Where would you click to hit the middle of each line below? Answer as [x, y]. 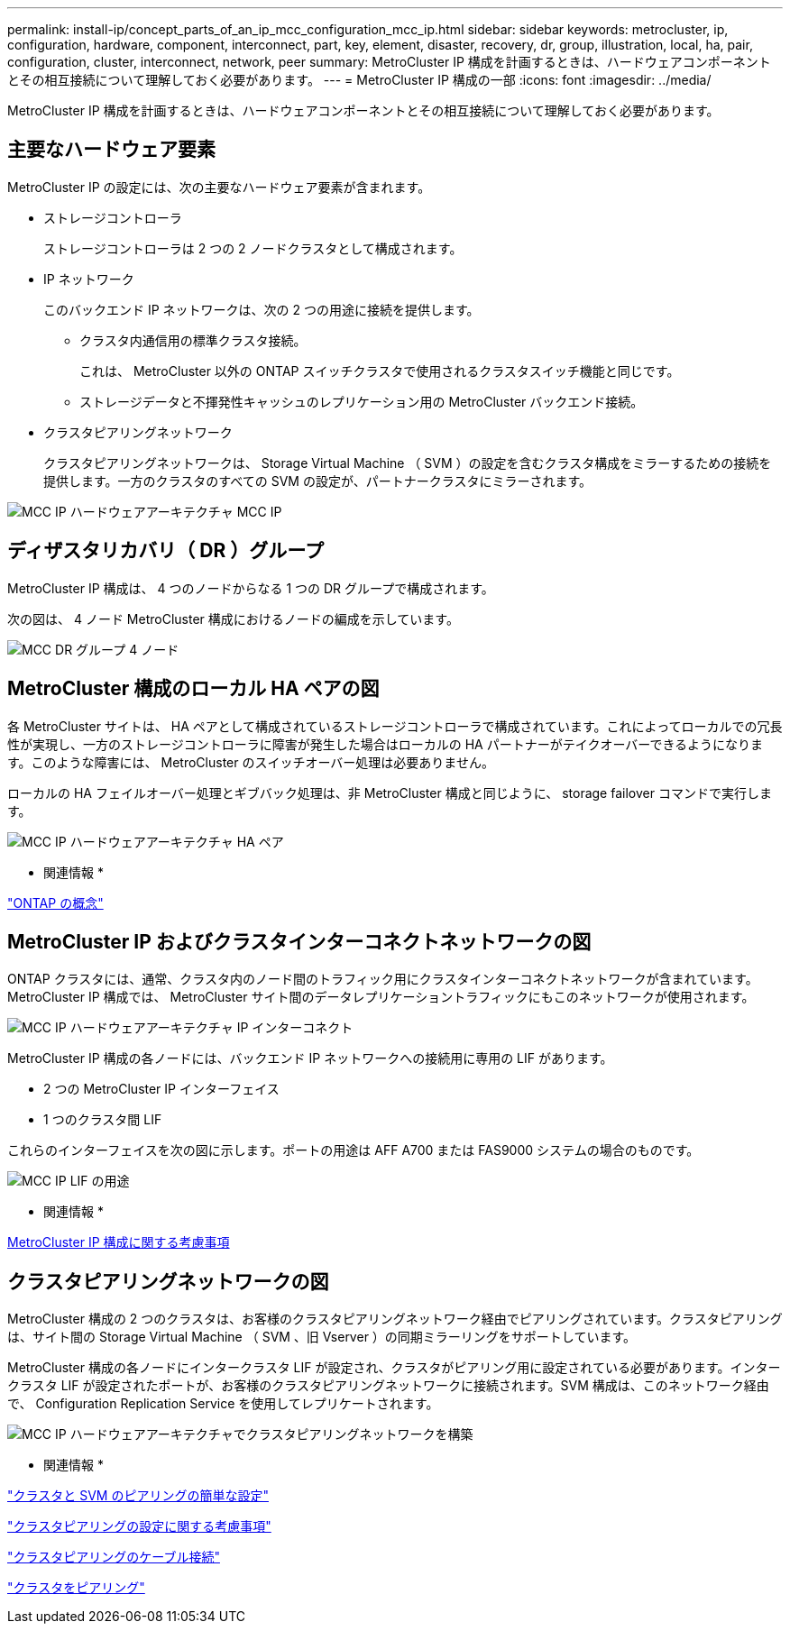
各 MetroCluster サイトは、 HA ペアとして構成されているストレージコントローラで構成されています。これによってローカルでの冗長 [395, 726]
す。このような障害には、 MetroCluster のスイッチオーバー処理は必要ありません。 [251, 762]
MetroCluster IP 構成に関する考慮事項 [119, 1242]
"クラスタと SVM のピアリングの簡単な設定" [138, 1496]
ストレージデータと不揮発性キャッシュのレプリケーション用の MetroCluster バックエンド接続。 [362, 401]
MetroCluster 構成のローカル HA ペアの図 [193, 689]
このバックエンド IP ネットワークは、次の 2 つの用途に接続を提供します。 [262, 309]
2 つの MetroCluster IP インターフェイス [161, 1089]
